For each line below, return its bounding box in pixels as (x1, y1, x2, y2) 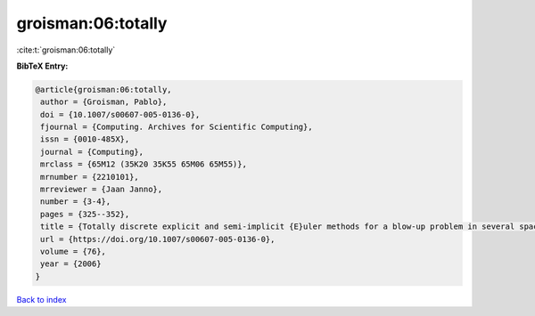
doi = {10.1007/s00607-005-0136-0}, (40, 109, 201, 119)
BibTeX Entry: (16, 61, 69, 71)
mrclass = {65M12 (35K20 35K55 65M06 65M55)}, (40, 159, 247, 169)
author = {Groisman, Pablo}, (40, 97, 168, 107)
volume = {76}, (40, 247, 107, 256)
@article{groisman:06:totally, (35, 85, 173, 94)
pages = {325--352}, (40, 209, 130, 219)
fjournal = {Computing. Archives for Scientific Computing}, (40, 122, 313, 133)
